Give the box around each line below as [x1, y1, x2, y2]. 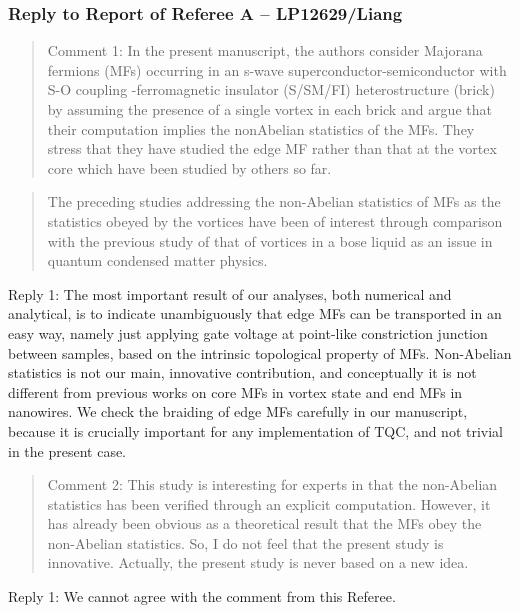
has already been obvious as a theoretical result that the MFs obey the [47, 513, 482, 534]
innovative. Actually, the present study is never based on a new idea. [47, 552, 469, 573]
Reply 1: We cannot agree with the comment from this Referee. [8, 586, 396, 607]
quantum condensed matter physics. [47, 250, 268, 271]
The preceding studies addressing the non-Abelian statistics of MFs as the [47, 191, 501, 212]
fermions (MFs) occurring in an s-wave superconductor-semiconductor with [47, 59, 507, 80]
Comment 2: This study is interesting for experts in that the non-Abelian [47, 474, 498, 495]
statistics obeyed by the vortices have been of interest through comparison [47, 210, 503, 231]
